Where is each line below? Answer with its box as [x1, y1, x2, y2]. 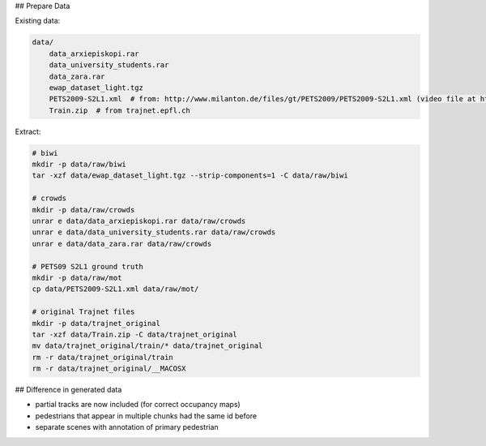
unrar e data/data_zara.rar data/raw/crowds [32, 239, 212, 248]
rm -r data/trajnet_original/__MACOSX [32, 364, 186, 373]
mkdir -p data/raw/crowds [32, 205, 135, 214]
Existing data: [15, 16, 61, 26]
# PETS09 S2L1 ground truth [32, 262, 143, 271]
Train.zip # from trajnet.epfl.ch [49, 105, 190, 115]
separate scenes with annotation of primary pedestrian [35, 422, 219, 432]
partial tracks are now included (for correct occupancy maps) [35, 400, 241, 410]
